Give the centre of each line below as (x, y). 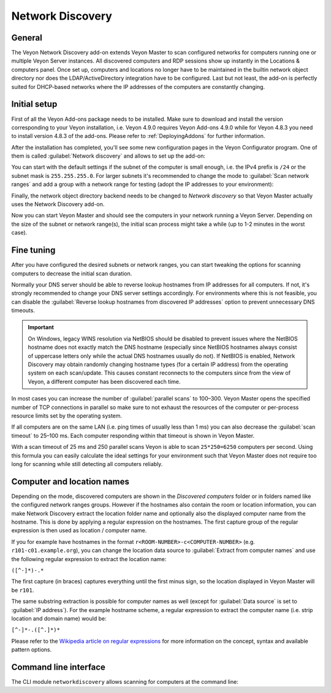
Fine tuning (33, 251)
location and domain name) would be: (59, 618)
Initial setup (34, 104)
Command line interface (58, 667)
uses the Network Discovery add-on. (58, 204)
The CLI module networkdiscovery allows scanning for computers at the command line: (125, 682)
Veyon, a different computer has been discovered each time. (104, 381)
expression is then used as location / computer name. (79, 530)
